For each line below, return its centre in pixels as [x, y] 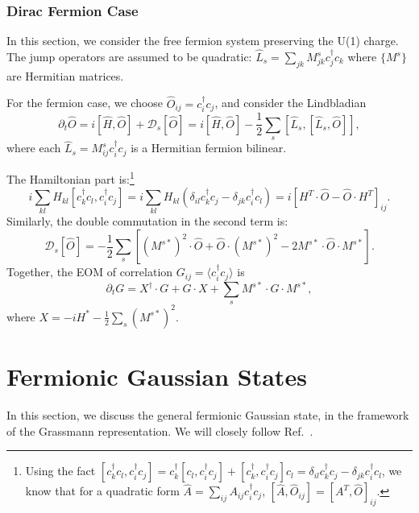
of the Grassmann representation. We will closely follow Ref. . [160, 430]
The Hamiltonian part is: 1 [71, 177]
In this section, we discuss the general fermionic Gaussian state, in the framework [208, 415]
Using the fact [60, 471]
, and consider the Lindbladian [290, 103]
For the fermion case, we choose [85, 103]
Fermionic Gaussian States [157, 376]
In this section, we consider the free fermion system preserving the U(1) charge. [203, 41]
